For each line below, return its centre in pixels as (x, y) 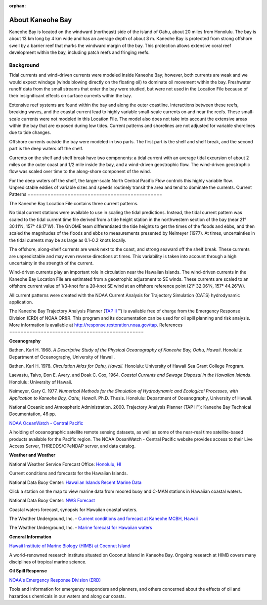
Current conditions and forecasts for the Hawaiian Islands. (68, 473)
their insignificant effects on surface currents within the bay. (70, 96)
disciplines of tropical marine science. (48, 562)
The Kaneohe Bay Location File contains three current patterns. (74, 203)
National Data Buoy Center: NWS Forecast (52, 500)
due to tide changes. (30, 132)
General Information (30, 537)
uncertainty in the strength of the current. (51, 263)
